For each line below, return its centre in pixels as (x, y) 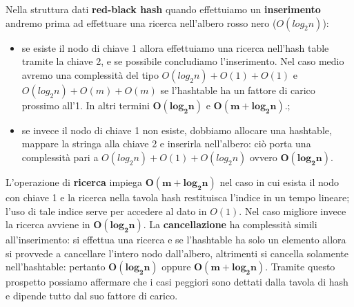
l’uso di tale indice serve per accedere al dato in (106, 211)
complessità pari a (60, 157)
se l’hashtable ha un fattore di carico (238, 90)
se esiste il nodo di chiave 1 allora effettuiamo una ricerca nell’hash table (175, 47)
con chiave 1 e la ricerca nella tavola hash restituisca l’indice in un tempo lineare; (178, 197)
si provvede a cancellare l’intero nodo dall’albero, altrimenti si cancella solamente (177, 253)
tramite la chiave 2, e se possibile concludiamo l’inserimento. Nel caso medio (183, 61)
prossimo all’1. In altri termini (86, 105)
